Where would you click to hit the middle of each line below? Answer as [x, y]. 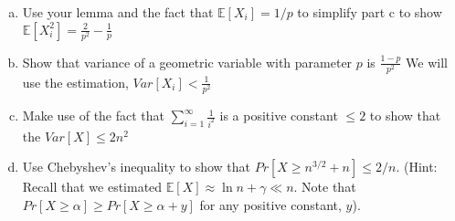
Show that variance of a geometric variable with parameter [187, 62]
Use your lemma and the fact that [118, 12]
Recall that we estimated [92, 187]
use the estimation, [75, 82]
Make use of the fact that [94, 116]
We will [427, 62]
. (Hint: [417, 167]
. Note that [325, 187]
